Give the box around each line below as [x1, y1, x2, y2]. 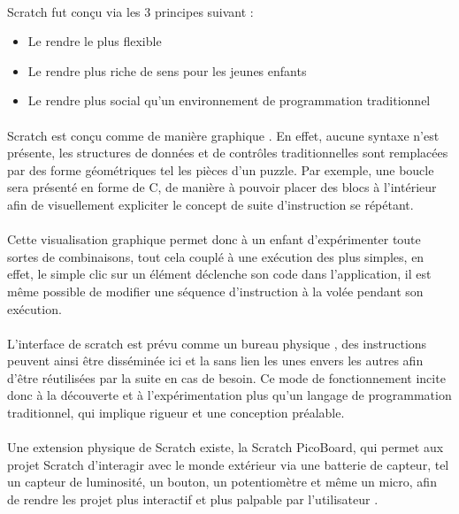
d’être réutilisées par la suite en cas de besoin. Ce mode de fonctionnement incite [7, 368, 446, 387]
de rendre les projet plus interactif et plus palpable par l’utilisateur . [7, 490, 379, 509]
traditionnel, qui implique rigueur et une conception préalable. [7, 403, 345, 422]
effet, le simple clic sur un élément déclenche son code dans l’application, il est [7, 265, 432, 283]
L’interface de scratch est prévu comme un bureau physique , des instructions [7, 334, 427, 352]
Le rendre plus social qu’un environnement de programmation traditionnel [27, 91, 431, 110]
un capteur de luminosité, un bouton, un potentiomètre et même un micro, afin [7, 472, 437, 491]
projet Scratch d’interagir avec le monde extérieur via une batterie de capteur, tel [7, 455, 449, 473]
